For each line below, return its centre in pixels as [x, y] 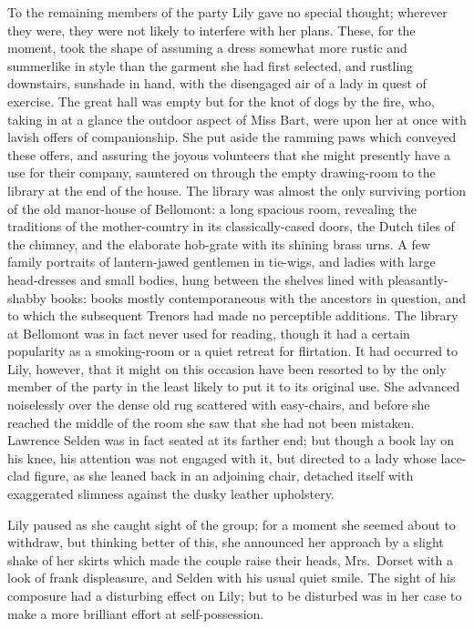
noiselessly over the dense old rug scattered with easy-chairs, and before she [219, 405]
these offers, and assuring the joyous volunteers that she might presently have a [229, 154]
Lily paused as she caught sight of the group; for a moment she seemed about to [232, 524]
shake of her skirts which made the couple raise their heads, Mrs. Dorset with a [230, 559]
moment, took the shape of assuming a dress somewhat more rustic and [207, 48]
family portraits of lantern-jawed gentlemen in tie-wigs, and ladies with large [222, 262]
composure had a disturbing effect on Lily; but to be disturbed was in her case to [235, 595]
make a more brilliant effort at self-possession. [136, 613]
